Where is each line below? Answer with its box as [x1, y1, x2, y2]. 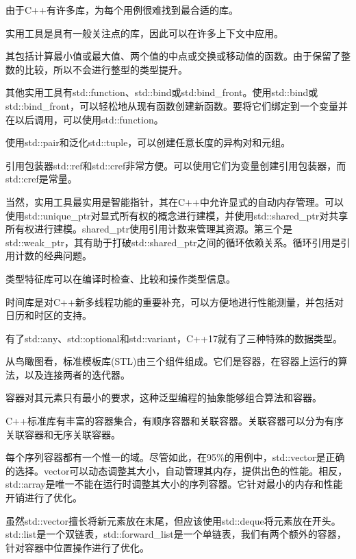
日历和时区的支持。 [5, 308, 92, 322]
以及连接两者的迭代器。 [24, 367, 130, 381]
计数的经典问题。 [14, 248, 92, 263]
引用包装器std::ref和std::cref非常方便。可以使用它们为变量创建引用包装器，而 [5, 158, 346, 172]
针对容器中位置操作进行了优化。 [5, 540, 149, 554]
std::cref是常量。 [5, 171, 77, 186]
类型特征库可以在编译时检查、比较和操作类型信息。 [5, 271, 236, 285]
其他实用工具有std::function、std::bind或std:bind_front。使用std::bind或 [5, 85, 318, 99]
